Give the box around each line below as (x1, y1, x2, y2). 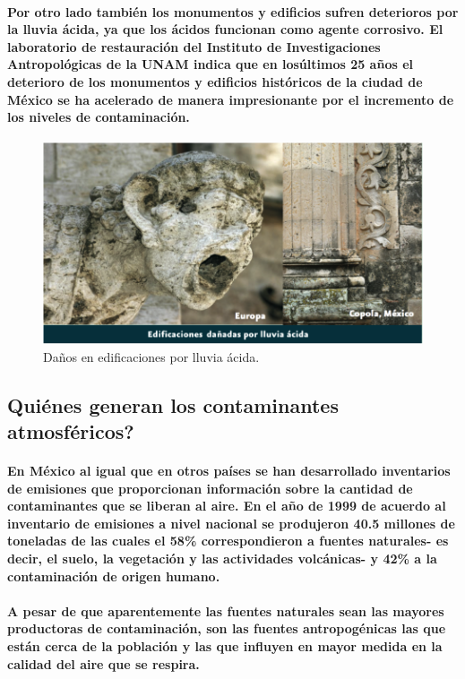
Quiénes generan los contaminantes (7, 391, 339, 418)
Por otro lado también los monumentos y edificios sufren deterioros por (7, 2, 459, 21)
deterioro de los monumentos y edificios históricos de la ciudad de (7, 72, 423, 90)
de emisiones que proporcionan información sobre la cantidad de (7, 478, 413, 497)
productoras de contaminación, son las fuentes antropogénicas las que (7, 619, 446, 638)
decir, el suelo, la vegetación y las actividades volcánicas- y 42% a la (7, 548, 437, 567)
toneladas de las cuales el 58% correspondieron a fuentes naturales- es (7, 531, 449, 550)
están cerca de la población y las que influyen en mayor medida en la (7, 636, 443, 655)
